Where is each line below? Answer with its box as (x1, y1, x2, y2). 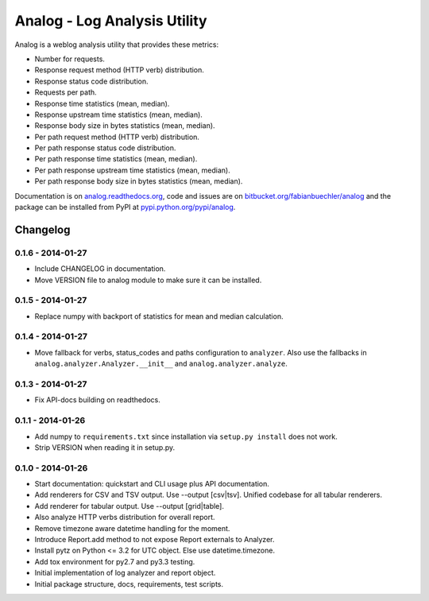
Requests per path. (34, 87, 97, 97)
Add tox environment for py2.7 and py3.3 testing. (34, 556, 195, 566)
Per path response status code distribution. (34, 143, 176, 153)
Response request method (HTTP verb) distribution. (34, 65, 204, 75)
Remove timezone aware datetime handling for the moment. (34, 523, 230, 533)
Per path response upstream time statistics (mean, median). (34, 165, 230, 175)
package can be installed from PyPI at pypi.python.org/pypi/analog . (14, 203, 236, 212)
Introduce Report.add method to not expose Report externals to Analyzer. (34, 535, 275, 544)
